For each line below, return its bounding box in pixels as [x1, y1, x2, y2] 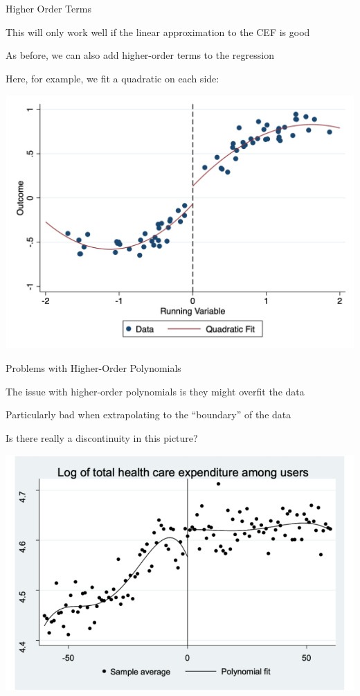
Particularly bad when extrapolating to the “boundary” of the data [6, 407, 291, 422]
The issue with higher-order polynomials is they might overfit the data [6, 384, 305, 398]
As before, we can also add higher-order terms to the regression [6, 48, 274, 62]
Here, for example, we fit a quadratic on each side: [6, 71, 219, 85]
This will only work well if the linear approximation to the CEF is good [6, 24, 310, 39]
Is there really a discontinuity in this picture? [6, 430, 198, 445]
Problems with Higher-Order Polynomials [6, 361, 181, 375]
